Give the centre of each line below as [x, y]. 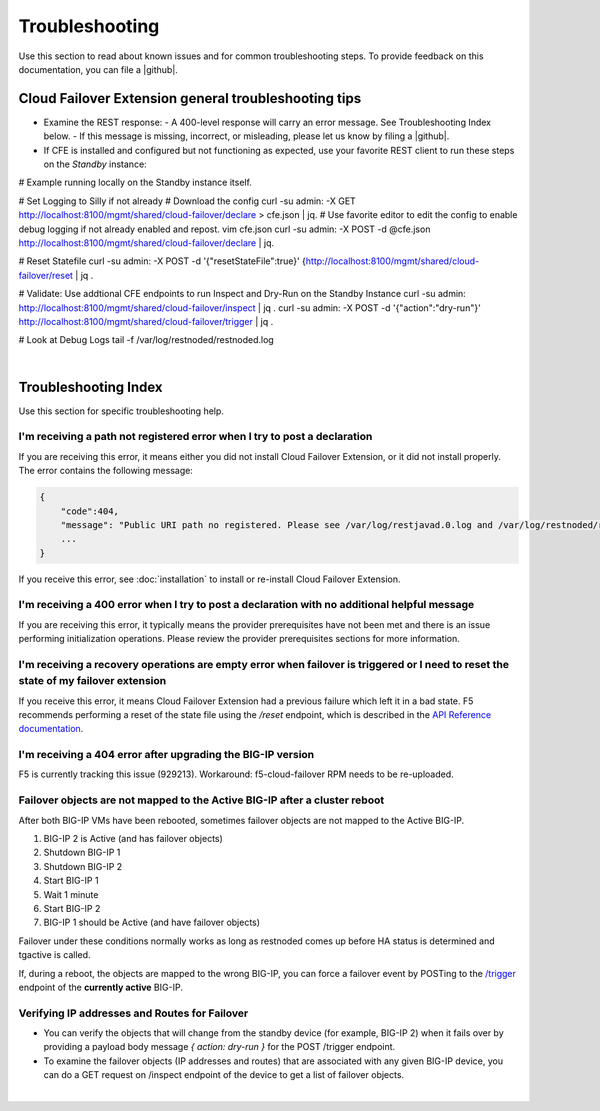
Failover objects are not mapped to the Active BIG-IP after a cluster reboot [201, 800]
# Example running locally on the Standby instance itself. [135, 182]
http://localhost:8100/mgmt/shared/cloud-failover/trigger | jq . [146, 321]
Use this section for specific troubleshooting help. [121, 411]
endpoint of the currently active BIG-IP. [101, 987]
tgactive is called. [54, 955]
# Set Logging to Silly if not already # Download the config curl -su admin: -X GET [187, 201]
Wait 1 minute [71, 894]
